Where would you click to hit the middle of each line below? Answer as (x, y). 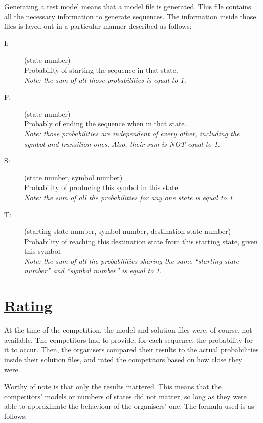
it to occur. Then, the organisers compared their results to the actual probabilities (131, 349)
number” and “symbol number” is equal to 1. (93, 271)
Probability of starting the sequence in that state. (101, 69)
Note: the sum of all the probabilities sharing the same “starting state (131, 261)
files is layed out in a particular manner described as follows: (98, 26)
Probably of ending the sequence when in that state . (105, 124)
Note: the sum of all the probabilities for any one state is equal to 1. (130, 197)
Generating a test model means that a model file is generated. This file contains (128, 6)
